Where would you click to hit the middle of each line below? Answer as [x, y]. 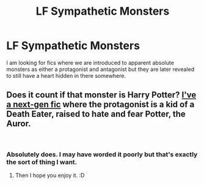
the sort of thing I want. [42, 162]
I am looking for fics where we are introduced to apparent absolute [90, 62]
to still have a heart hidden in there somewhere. [66, 75]
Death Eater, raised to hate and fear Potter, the [96, 114]
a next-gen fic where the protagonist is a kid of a [100, 104]
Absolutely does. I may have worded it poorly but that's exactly [102, 154]
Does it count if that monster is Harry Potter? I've [101, 95]
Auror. [19, 124]
